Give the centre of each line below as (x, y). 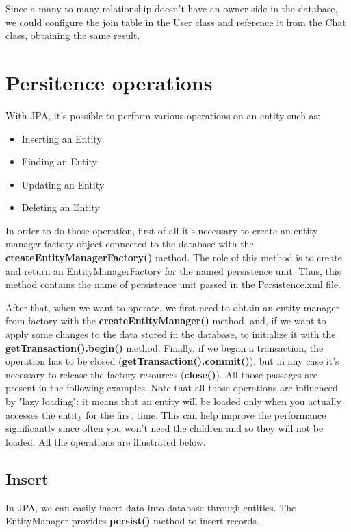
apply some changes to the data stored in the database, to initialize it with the (171, 334)
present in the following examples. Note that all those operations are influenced (172, 388)
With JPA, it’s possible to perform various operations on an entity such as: (163, 115)
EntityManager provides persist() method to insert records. (132, 521)
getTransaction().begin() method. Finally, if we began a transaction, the (165, 347)
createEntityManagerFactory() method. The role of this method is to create (174, 257)
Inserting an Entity (62, 138)
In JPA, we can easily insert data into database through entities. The (151, 507)
